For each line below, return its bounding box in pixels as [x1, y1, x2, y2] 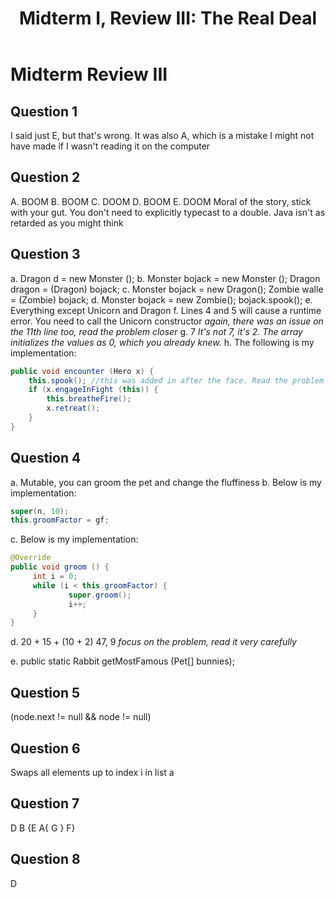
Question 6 [10, 740, 81, 757]
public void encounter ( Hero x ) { [10, 366, 155, 376]
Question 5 [10, 684, 81, 701]
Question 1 [10, 103, 78, 120]
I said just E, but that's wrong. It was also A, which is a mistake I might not [10, 130, 315, 141]
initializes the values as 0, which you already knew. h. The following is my [10, 336, 315, 348]
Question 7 [10, 795, 80, 812]
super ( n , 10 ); [10, 506, 70, 516]
